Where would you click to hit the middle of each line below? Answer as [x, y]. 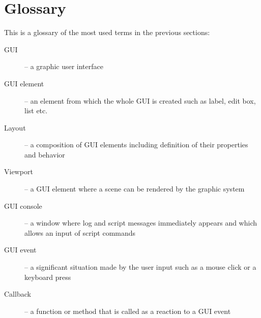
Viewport [19, 171]
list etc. [36, 110]
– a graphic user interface [64, 66]
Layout [15, 127]
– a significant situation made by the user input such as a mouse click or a [140, 267]
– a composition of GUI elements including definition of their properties [136, 145]
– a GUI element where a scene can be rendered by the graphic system [135, 189]
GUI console [23, 205]
